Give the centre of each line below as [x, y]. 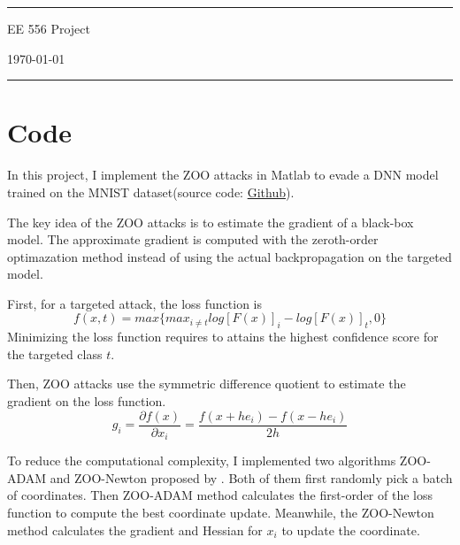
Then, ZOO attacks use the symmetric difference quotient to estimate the [207, 384]
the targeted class [55, 353]
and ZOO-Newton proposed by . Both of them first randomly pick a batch [251, 477]
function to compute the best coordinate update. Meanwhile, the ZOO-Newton [221, 512]
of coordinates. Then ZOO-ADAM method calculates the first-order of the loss [220, 495]
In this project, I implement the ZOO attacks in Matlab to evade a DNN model [223, 175]
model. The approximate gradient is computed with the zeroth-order [193, 239]
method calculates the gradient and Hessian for [135, 530]
